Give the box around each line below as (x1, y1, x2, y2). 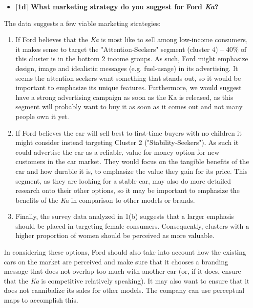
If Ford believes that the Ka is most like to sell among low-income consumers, (15, 34, 248, 45)
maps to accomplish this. (4, 295, 78, 305)
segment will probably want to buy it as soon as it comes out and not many (15, 101, 243, 112)
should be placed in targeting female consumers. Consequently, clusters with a (15, 220, 249, 231)
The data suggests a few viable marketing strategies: (4, 18, 161, 28)
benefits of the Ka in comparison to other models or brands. (15, 194, 195, 205)
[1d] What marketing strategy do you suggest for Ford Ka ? (15, 1, 218, 11)
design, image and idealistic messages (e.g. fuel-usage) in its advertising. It (15, 63, 238, 73)
